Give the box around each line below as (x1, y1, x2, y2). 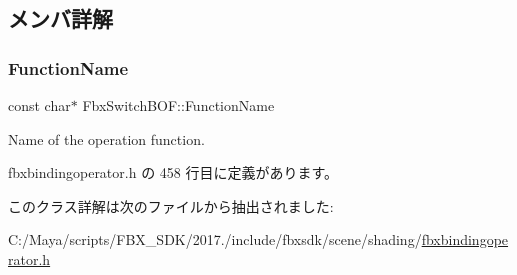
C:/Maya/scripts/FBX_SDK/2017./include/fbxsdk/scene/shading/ (8, 229, 422, 250)
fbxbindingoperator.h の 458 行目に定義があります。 (8, 162, 339, 183)
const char (8, 95, 71, 115)
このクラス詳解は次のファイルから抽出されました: (8, 195, 334, 216)
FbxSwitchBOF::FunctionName (82, 95, 275, 115)
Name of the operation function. (8, 128, 205, 149)
